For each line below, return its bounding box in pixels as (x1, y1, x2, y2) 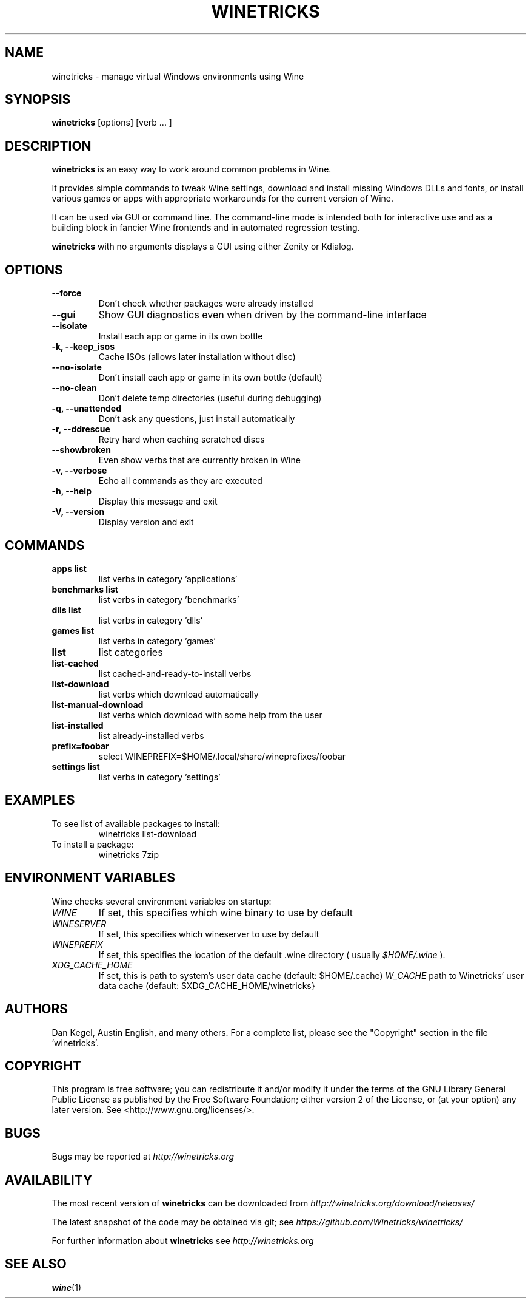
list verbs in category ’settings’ (98, 771, 221, 782)
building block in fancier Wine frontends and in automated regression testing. (52, 222, 360, 233)
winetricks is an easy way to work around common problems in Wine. (52, 164, 332, 175)
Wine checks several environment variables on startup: (52, 896, 272, 907)
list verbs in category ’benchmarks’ (98, 594, 239, 605)
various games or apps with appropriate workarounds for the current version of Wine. (52, 193, 394, 204)
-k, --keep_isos (52, 341, 115, 352)
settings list (52, 761, 100, 772)
